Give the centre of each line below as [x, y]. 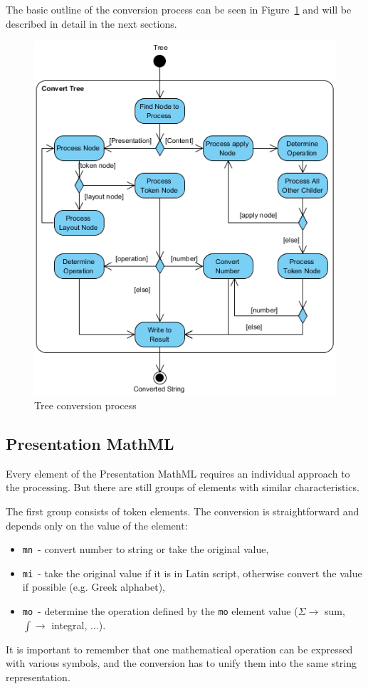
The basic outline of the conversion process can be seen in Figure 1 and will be [179, 9]
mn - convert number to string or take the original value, [146, 549]
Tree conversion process [85, 405]
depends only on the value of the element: [97, 525]
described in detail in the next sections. [91, 23]
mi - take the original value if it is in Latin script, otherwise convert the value [192, 573]
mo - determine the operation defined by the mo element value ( [160, 611]
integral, [69, 625]
